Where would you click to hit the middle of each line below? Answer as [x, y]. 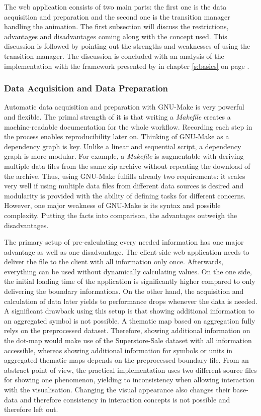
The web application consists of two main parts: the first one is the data [115, 7]
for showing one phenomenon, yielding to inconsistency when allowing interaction [129, 380]
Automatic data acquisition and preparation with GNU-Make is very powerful [124, 107]
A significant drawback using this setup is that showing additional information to [129, 311]
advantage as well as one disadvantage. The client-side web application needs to [127, 251]
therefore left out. [31, 409]
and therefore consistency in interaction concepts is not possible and [125, 399]
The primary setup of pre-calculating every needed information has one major [124, 242]
